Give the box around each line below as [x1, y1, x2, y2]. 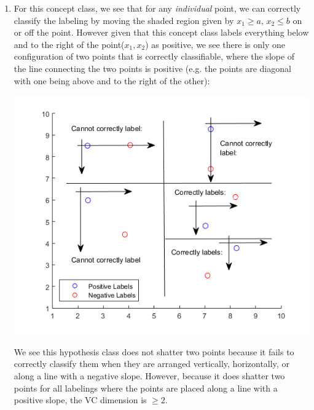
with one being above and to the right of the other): [14, 74, 210, 87]
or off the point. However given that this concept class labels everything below [14, 26, 309, 39]
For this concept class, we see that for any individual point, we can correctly [14, 2, 301, 14]
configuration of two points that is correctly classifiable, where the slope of [14, 50, 295, 63]
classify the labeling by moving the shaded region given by [14, 14, 234, 26]
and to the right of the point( [14, 37, 125, 50]
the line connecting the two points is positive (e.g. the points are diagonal [14, 61, 291, 74]
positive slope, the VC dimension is [14, 393, 147, 406]
